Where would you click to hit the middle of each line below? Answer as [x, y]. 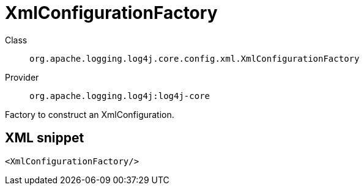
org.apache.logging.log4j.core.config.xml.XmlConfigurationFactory [195, 58]
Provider [22, 77]
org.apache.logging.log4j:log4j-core [120, 96]
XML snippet [45, 138]
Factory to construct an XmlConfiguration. [90, 114]
